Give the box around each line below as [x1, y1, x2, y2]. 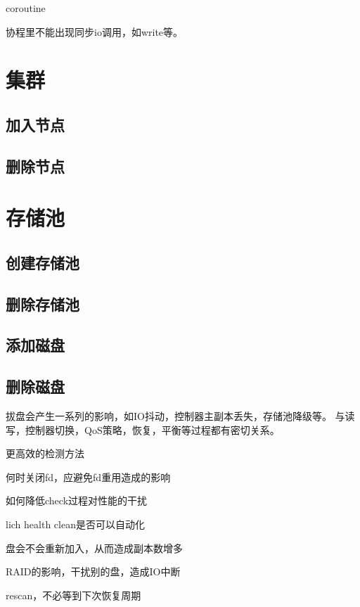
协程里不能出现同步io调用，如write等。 [6, 24, 184, 39]
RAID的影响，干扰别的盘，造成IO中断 [6, 564, 181, 579]
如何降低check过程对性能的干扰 [6, 493, 148, 508]
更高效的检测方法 [6, 446, 84, 461]
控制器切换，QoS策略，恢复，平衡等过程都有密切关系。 [25, 422, 280, 437]
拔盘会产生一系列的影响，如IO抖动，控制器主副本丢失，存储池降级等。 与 [6, 409, 345, 423]
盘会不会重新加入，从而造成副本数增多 [6, 540, 183, 555]
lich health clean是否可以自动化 [6, 517, 145, 532]
